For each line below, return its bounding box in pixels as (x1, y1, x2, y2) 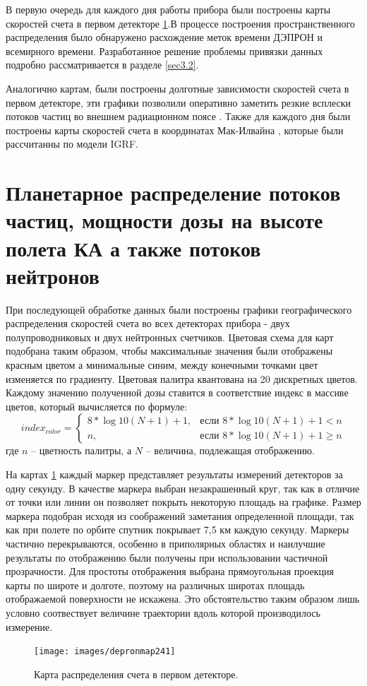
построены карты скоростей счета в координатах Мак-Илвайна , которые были (6, 122, 344, 137)
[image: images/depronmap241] (34, 646, 176, 657)
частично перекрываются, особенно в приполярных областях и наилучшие (6, 536, 325, 550)
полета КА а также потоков (6, 233, 261, 262)
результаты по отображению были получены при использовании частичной (6, 550, 328, 564)
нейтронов (6, 261, 100, 290)
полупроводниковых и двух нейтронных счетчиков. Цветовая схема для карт (6, 329, 334, 344)
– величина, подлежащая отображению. (145, 443, 315, 458)
